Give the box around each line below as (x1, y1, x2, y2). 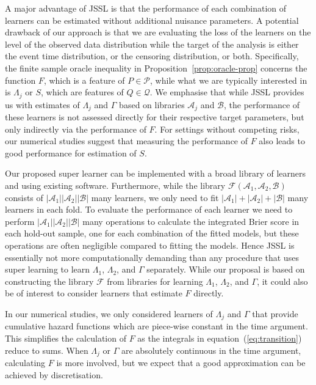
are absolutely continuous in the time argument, (121, 343, 301, 356)
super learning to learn (5, 263, 90, 276)
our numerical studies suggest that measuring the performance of (5, 134, 248, 147)
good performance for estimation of (5, 146, 137, 159)
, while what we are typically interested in (150, 73, 307, 86)
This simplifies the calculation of (5, 332, 126, 345)
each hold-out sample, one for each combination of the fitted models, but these (5, 227, 299, 240)
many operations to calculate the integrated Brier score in (82, 215, 300, 227)
